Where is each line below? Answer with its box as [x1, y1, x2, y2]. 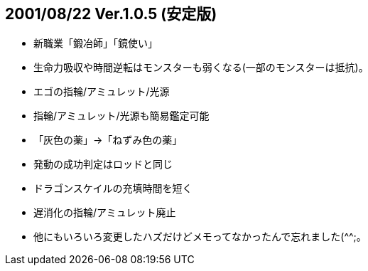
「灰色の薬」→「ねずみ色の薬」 [33, 134, 183, 147]
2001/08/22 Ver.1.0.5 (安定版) [5, 5, 217, 23]
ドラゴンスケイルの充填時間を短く [33, 182, 193, 195]
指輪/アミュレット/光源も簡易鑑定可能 [33, 110, 210, 122]
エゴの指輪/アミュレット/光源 [33, 85, 170, 98]
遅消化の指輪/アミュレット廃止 [33, 206, 176, 219]
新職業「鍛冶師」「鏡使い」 [33, 37, 158, 50]
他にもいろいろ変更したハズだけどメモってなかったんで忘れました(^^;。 [33, 230, 367, 243]
